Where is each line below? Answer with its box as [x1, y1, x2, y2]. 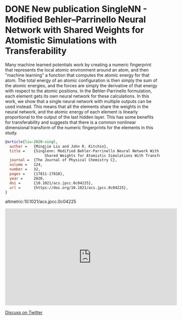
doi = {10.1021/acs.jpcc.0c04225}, [9, 180, 93, 185]
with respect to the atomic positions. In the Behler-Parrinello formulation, [5, 88, 152, 94]
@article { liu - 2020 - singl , [5, 139, 58, 144]
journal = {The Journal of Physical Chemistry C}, [9, 158, 118, 163]
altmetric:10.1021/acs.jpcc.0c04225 [5, 199, 77, 205]
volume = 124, [9, 162, 43, 167]
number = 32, [9, 167, 41, 172]
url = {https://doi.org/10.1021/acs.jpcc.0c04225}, [9, 185, 129, 190]
